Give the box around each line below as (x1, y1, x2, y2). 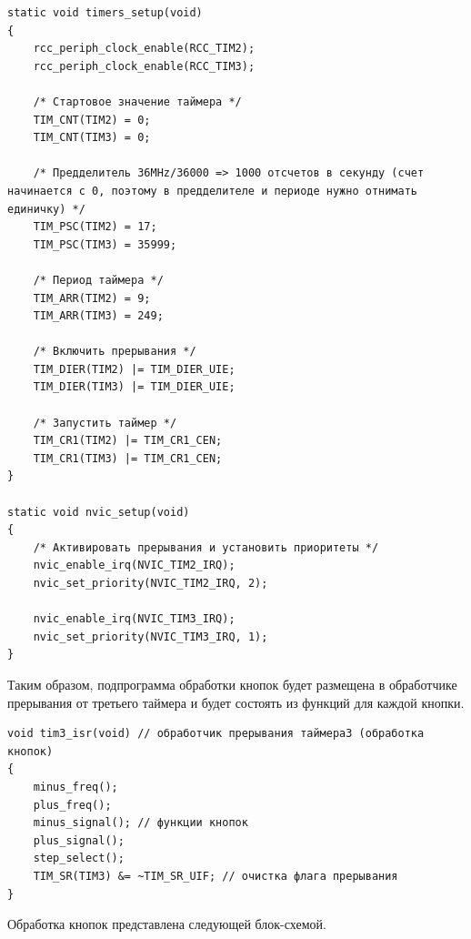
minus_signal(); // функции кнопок (33, 816, 248, 830)
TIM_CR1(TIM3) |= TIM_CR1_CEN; (33, 451, 223, 465)
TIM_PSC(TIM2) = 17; (33, 220, 157, 234)
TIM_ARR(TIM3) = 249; (33, 309, 164, 323)
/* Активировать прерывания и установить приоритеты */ (33, 540, 379, 554)
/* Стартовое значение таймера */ (33, 95, 242, 108)
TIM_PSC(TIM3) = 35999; (33, 237, 177, 251)
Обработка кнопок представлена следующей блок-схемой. (7, 914, 326, 934)
